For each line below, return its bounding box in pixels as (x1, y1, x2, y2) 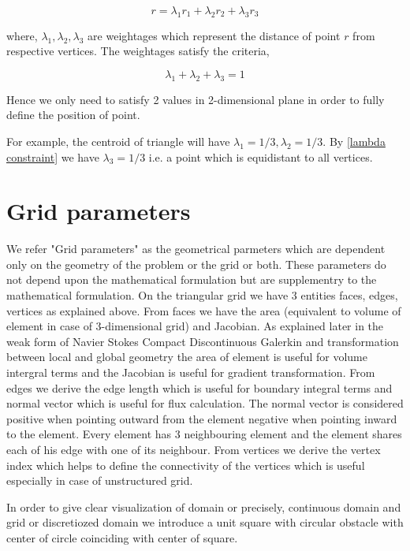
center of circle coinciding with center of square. (6, 529, 238, 545)
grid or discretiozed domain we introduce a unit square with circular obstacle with (6, 514, 404, 531)
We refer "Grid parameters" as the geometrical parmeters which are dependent (6, 240, 386, 257)
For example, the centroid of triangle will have (6, 132, 230, 149)
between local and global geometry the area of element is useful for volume (6, 348, 367, 365)
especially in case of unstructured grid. (6, 472, 193, 489)
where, (6, 27, 38, 43)
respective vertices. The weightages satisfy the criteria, (6, 43, 270, 59)
